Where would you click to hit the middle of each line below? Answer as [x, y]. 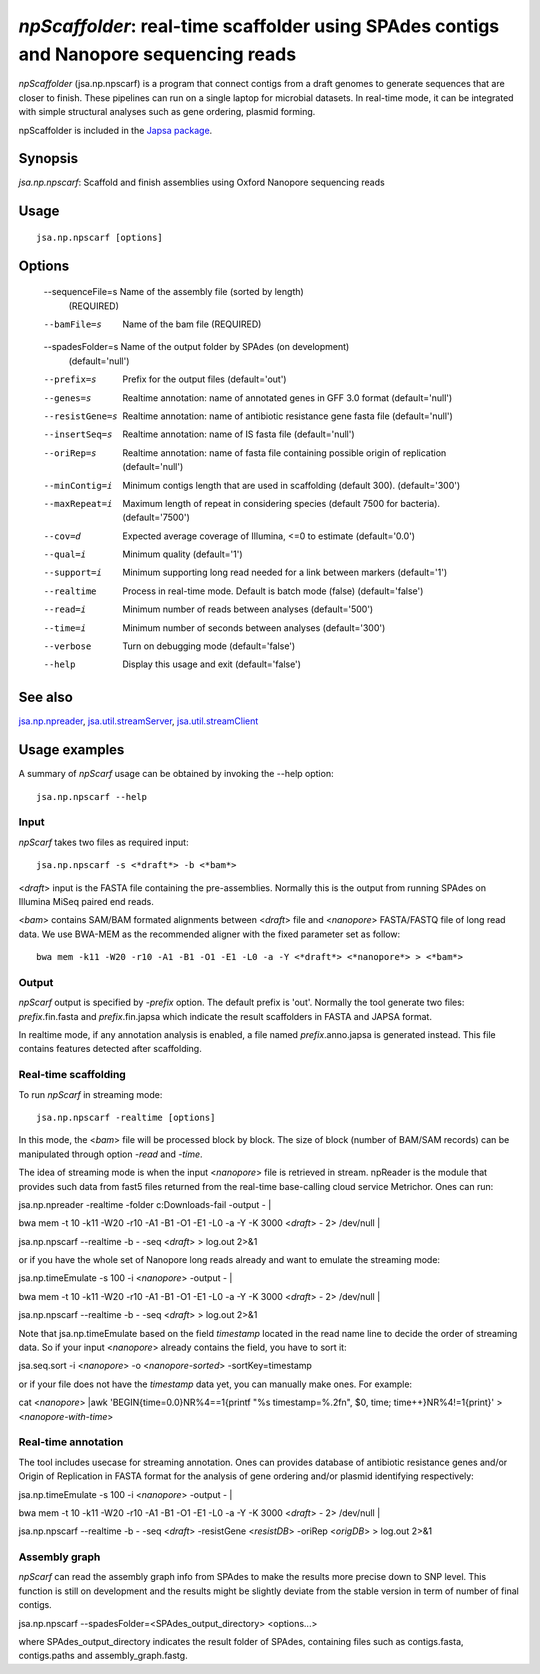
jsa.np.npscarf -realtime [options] [126, 1117]
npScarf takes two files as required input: [103, 842]
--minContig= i [78, 485]
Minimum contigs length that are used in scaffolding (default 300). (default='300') [291, 485]
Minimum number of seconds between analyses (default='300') [254, 627]
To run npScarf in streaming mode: [90, 1094]
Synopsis [48, 158]
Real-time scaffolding [72, 1075]
